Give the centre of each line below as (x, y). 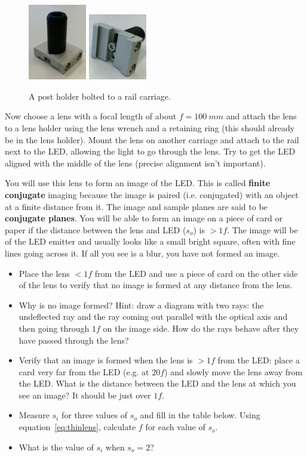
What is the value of (56, 447)
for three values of (94, 415)
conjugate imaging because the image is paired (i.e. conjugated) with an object (152, 194)
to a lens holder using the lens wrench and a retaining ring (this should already (150, 128)
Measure (34, 415)
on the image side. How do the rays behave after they (201, 328)
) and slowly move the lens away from (234, 371)
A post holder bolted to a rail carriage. (100, 96)
